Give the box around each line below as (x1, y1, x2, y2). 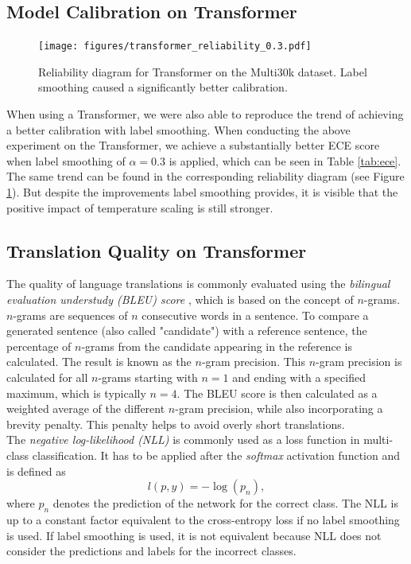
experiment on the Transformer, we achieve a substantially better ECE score (6, 137, 380, 154)
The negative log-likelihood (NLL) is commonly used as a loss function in (6, 431, 360, 448)
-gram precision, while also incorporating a (175, 400, 383, 417)
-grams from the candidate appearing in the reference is (81, 337, 353, 354)
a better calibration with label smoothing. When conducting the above (6, 121, 351, 138)
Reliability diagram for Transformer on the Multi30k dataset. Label (38, 63, 367, 80)
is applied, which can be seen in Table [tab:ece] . (169, 152, 401, 169)
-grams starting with (98, 368, 198, 385)
